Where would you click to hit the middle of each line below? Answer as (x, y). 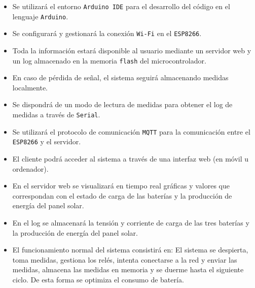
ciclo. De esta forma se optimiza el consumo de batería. (98, 279)
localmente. (30, 87)
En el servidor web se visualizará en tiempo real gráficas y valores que (121, 186)
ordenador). (30, 168)
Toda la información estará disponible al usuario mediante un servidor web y (132, 50)
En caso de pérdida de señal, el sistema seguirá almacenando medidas (120, 77)
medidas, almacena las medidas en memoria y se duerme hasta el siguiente (128, 269)
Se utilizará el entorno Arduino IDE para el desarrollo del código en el (121, 6)
